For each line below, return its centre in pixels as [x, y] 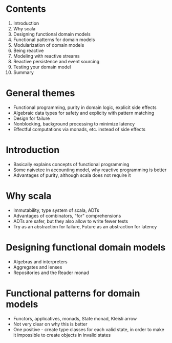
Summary [23, 72]
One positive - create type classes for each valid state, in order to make [89, 329]
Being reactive [28, 50]
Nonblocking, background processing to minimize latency [74, 123]
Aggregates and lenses [38, 267]
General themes [40, 93]
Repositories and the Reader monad [51, 273]
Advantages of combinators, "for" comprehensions [67, 215]
